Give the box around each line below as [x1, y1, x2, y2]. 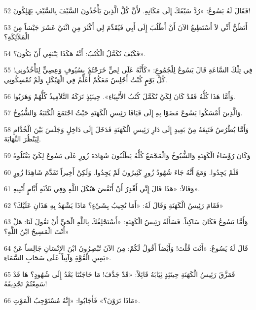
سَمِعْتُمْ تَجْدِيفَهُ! [4, 278, 47, 289]
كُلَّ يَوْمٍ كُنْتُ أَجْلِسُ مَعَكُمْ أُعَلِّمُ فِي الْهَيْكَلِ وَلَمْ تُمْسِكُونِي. [4, 74, 167, 84]
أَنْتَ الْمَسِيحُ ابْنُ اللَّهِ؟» [4, 226, 69, 236]
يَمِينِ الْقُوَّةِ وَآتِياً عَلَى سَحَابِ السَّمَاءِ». [4, 252, 111, 263]
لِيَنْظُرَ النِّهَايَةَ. [4, 134, 41, 144]
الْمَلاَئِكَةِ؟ [4, 32, 30, 42]
